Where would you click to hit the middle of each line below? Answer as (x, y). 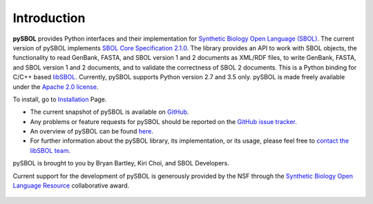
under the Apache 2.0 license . (56, 87)
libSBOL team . (50, 150)
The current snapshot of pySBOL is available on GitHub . (109, 112)
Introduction (49, 18)
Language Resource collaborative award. (71, 185)
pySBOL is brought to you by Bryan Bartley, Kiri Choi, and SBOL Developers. (121, 163)
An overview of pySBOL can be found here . (92, 132)
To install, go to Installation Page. (60, 99)
